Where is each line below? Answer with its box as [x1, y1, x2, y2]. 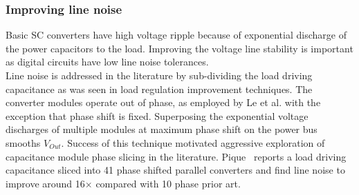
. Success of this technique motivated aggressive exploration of [61, 135, 325, 150]
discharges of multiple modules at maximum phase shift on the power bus [6, 122, 317, 136]
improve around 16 [6, 176, 85, 190]
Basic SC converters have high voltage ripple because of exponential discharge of [6, 28, 347, 42]
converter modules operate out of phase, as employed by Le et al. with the [6, 95, 321, 110]
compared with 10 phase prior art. [95, 176, 241, 190]
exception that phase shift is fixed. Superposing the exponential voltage [6, 108, 309, 123]
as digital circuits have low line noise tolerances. [6, 54, 209, 69]
